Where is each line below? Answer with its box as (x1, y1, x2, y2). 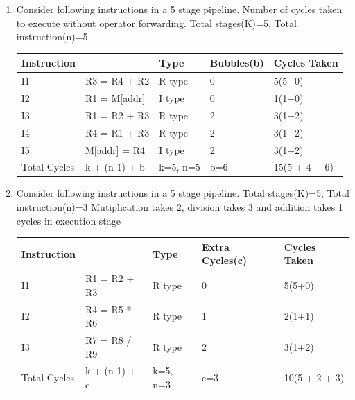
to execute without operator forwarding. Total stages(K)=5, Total (16, 15, 297, 30)
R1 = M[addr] (85, 90, 146, 105)
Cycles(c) (201, 253, 248, 268)
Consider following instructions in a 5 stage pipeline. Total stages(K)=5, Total (16, 186, 349, 200)
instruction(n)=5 (16, 29, 88, 44)
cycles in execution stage (16, 213, 121, 227)
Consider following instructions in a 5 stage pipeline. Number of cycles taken (16, 2, 343, 16)
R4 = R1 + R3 (85, 125, 150, 139)
